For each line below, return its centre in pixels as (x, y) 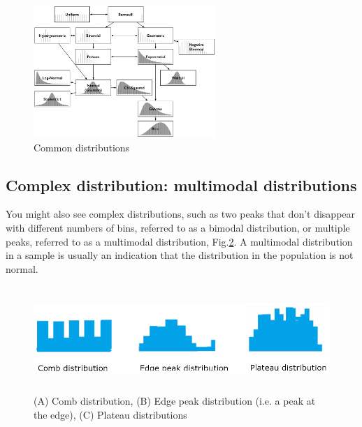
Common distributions (82, 147)
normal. (22, 268)
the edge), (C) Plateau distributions (110, 414)
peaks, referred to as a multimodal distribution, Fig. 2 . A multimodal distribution (179, 241)
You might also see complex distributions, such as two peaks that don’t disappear (181, 214)
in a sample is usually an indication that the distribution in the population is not (180, 255)
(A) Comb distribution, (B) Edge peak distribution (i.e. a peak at (175, 401)
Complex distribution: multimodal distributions (181, 185)
